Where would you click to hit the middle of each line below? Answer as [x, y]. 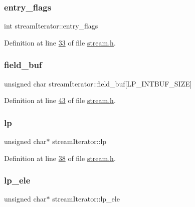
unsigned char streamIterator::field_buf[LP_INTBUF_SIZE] [98, 83]
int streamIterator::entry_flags [51, 26]
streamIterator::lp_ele [86, 199]
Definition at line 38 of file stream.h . [60, 158]
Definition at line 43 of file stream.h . [60, 100]
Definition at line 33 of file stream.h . [60, 42]
